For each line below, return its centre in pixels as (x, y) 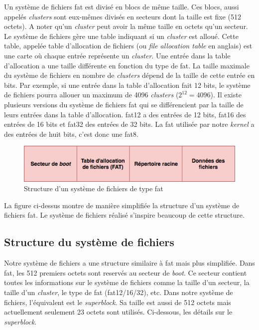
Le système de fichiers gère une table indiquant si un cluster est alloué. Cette (121, 36)
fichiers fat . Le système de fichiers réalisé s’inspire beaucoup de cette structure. (124, 215)
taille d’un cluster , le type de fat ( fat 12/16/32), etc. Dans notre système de (119, 292)
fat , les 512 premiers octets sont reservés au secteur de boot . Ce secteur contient (126, 272)
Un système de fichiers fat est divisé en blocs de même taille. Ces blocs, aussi (122, 6)
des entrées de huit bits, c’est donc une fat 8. (71, 134)
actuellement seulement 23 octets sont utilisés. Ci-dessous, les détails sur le (118, 312)
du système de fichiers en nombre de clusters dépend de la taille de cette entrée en (129, 75)
